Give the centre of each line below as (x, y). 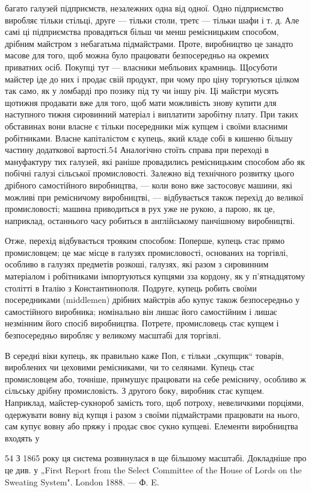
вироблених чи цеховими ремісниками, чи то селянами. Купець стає (130, 367)
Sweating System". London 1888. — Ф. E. (82, 481)
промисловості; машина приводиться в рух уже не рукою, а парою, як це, (140, 209)
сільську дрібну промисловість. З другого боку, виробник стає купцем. (135, 391)
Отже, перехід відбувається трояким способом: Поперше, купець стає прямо (145, 241)
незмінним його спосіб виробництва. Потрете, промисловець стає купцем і (142, 323)
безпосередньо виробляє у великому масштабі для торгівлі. (113, 335)
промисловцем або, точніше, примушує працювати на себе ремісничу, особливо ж (155, 378)
